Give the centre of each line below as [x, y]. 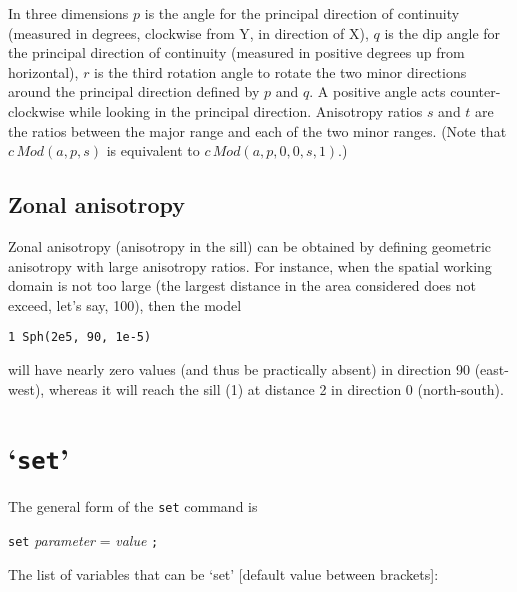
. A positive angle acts [377, 91]
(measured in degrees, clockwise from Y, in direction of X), [188, 32]
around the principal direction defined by [134, 91]
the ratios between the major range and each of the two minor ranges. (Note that [257, 130]
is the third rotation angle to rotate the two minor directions [280, 71]
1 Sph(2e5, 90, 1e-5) [80, 337]
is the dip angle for [442, 32]
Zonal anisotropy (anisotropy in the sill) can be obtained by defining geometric [249, 245]
